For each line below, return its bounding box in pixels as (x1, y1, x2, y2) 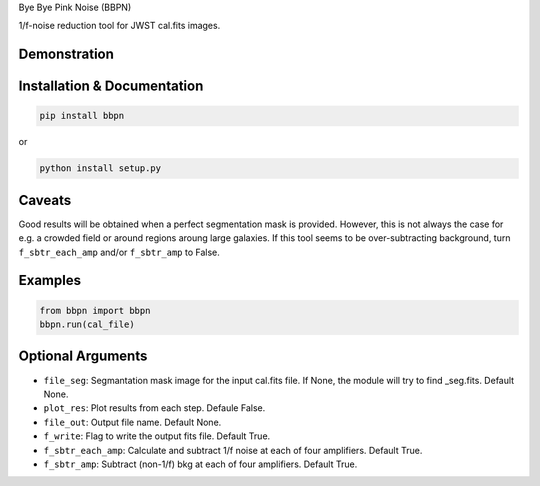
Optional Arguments (18, 348, 148, 365)
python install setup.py (39, 163, 162, 174)
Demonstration (18, 46, 115, 63)
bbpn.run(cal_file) (39, 319, 135, 330)
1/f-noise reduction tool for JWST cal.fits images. (18, 20, 221, 32)
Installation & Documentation (18, 78, 204, 95)
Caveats (18, 191, 72, 209)
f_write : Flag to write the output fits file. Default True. (43, 430, 271, 442)
